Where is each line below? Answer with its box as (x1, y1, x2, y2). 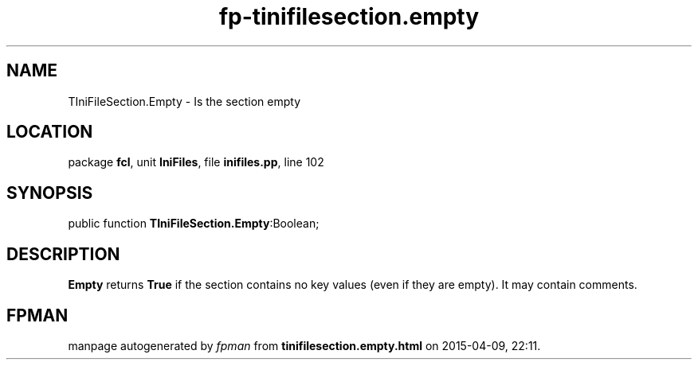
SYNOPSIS (6, 182, 93, 203)
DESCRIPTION (6, 243, 120, 264)
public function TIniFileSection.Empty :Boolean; (68, 216, 320, 231)
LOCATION (6, 122, 93, 142)
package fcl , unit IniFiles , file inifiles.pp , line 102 (68, 155, 324, 169)
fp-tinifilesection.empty (218, 3, 480, 30)
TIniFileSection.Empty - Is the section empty (68, 94, 301, 108)
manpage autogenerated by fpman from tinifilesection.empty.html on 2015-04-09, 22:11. (68, 338, 541, 352)
